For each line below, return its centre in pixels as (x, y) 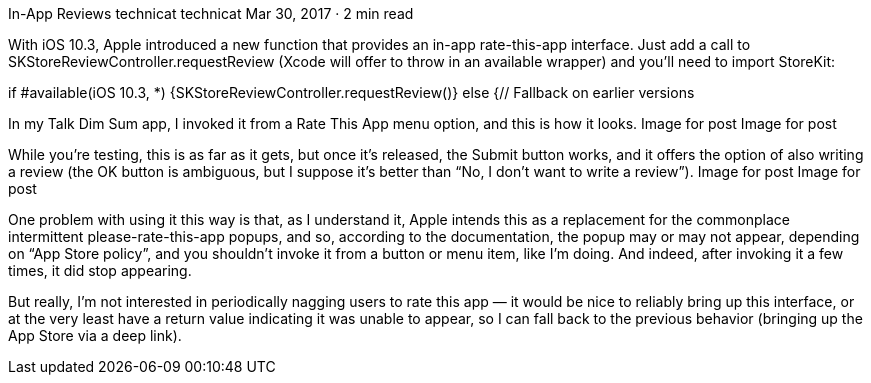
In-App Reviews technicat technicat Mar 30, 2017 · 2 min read (211, 13)
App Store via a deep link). (95, 335)
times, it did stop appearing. (100, 270)
